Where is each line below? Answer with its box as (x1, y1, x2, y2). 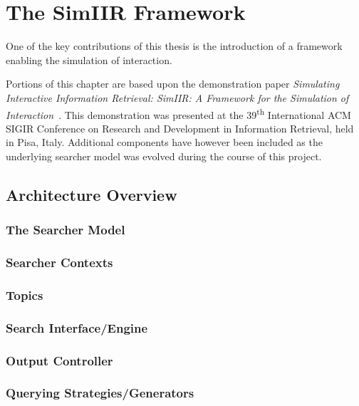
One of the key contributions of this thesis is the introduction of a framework (6, 38, 343, 53)
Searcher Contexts (6, 254, 113, 271)
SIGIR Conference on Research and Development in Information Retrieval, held (6, 120, 354, 135)
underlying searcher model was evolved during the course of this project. (6, 148, 322, 163)
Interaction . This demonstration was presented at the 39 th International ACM (6, 105, 351, 122)
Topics (6, 286, 43, 303)
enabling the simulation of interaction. (6, 52, 172, 67)
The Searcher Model (6, 221, 125, 239)
